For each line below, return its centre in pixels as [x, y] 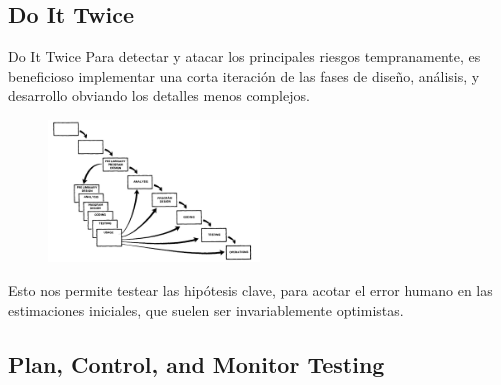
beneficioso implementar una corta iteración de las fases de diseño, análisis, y [244, 75]
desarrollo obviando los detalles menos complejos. [159, 95]
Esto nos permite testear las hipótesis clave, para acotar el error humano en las [250, 290]
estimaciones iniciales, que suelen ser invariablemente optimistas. [206, 309]
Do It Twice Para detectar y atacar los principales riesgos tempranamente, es [244, 56]
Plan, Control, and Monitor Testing [196, 363]
